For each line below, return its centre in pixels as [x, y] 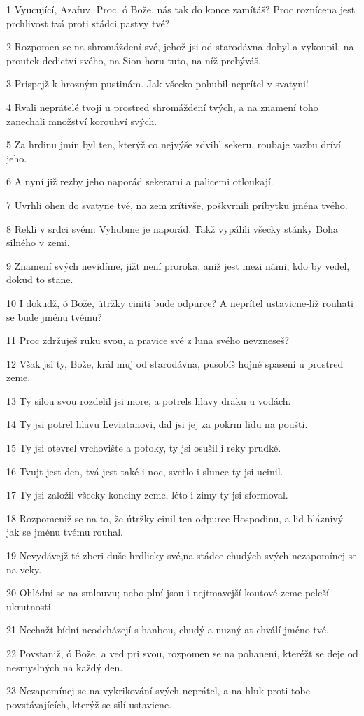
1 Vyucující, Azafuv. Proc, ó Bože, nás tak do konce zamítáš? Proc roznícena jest [181, 9]
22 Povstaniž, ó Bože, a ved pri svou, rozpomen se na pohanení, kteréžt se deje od [182, 653]
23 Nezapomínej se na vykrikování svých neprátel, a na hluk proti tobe [158, 690]
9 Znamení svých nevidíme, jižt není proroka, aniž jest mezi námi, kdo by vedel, [178, 265]
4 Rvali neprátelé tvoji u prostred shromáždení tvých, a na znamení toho [162, 107]
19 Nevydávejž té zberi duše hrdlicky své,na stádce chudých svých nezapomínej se [182, 556]
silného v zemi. [38, 242]
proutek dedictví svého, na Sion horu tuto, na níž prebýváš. [134, 60]
